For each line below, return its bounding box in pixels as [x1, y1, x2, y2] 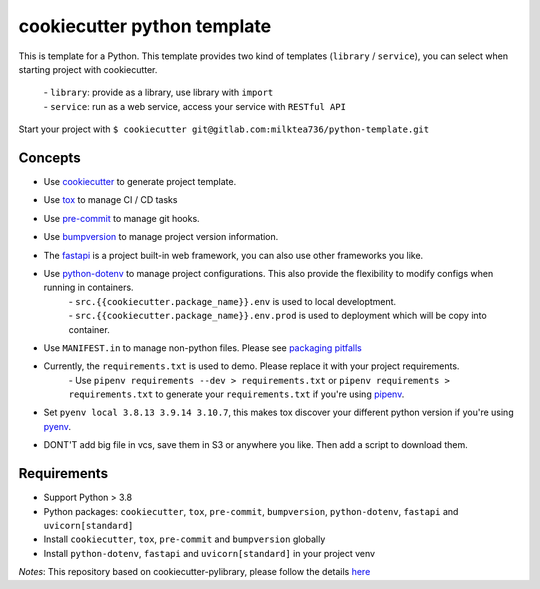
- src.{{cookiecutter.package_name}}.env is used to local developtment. [68, 295, 397, 307]
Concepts [18, 149, 81, 166]
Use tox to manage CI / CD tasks [43, 194, 178, 206]
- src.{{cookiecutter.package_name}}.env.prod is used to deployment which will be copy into [68, 310, 487, 322]
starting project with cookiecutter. [18, 63, 158, 75]
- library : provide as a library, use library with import [43, 86, 274, 99]
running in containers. [43, 281, 134, 294]
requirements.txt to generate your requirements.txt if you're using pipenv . [68, 388, 405, 400]
